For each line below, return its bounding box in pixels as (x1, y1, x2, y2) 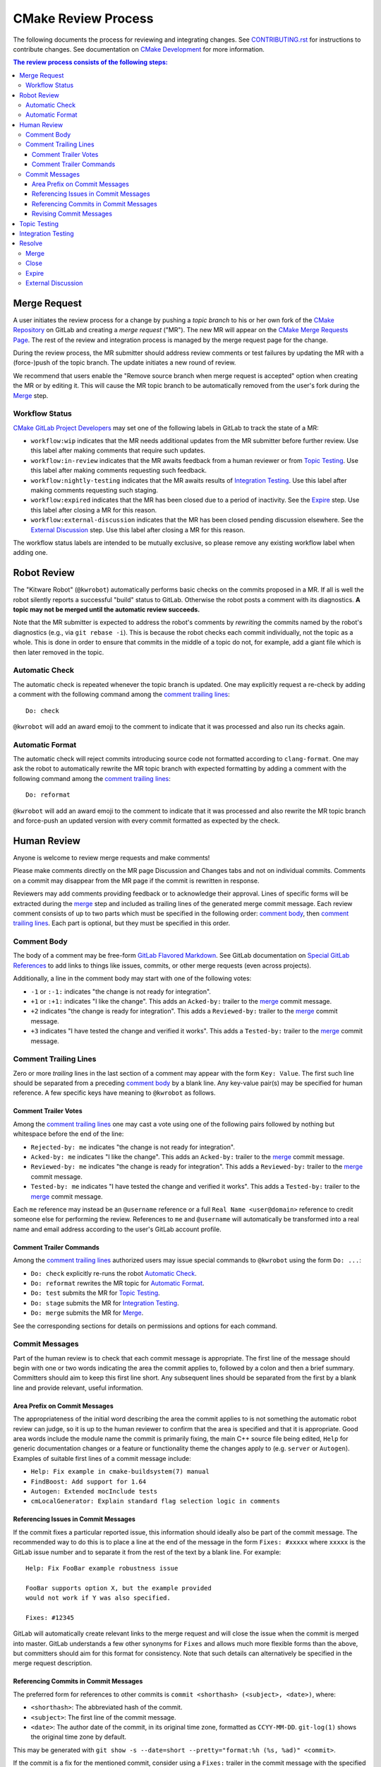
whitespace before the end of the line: (13, 1129, 124, 1138)
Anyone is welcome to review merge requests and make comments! (13, 853, 210, 862)
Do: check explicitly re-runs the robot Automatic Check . (30, 1269, 197, 1277)
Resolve (19, 239, 42, 247)
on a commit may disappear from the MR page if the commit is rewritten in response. (13, 876, 260, 885)
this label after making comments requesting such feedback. (30, 466, 207, 475)
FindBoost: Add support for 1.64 (30, 1477, 147, 1486)
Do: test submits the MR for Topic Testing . (30, 1288, 160, 1297)
